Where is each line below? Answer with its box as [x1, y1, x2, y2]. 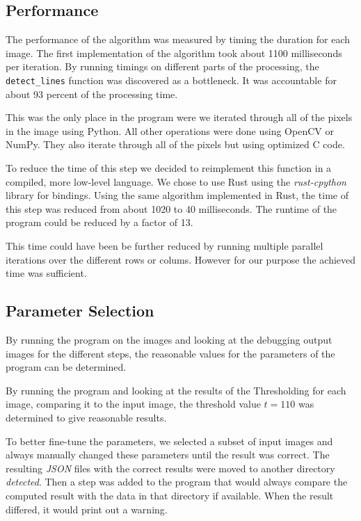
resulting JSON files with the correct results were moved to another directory [6, 460, 335, 475]
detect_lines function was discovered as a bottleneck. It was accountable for [6, 72, 337, 87]
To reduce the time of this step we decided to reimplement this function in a [6, 161, 332, 175]
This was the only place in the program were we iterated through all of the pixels [6, 110, 353, 125]
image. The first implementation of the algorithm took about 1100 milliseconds [6, 45, 342, 60]
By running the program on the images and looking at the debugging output [6, 332, 332, 346]
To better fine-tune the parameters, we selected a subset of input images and [6, 433, 333, 448]
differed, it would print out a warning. [6, 502, 168, 516]
